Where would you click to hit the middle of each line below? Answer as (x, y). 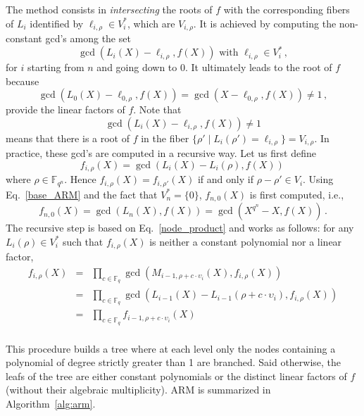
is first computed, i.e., (297, 194)
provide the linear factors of (65, 109)
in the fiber (165, 138)
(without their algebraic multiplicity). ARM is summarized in (138, 390)
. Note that (157, 109)
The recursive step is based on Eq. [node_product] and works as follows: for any (180, 228)
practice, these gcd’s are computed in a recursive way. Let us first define (161, 153)
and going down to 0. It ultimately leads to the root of (214, 67)
